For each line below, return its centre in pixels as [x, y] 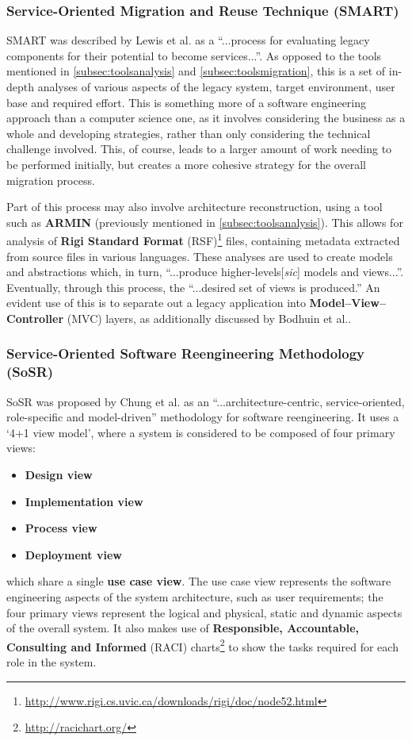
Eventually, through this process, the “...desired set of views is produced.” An [193, 287]
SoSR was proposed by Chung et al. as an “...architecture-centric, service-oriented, [206, 401]
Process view [61, 528]
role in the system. [51, 662]
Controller [35, 318]
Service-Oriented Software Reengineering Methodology [186, 353]
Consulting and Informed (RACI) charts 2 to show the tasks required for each [202, 645]
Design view [59, 475]
